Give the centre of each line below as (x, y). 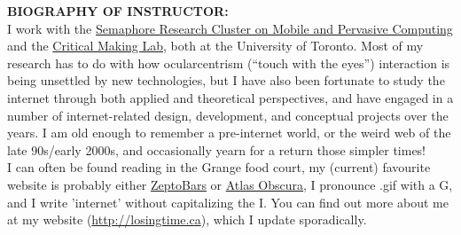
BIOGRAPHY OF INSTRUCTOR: (118, 11)
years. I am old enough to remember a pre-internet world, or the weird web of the (229, 133)
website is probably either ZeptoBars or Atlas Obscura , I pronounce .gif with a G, (230, 184)
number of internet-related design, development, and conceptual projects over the (228, 115)
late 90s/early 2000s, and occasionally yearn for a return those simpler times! (217, 149)
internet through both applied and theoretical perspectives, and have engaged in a (230, 97)
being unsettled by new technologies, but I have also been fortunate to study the (226, 80)
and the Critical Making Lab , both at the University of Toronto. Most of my (215, 46)
